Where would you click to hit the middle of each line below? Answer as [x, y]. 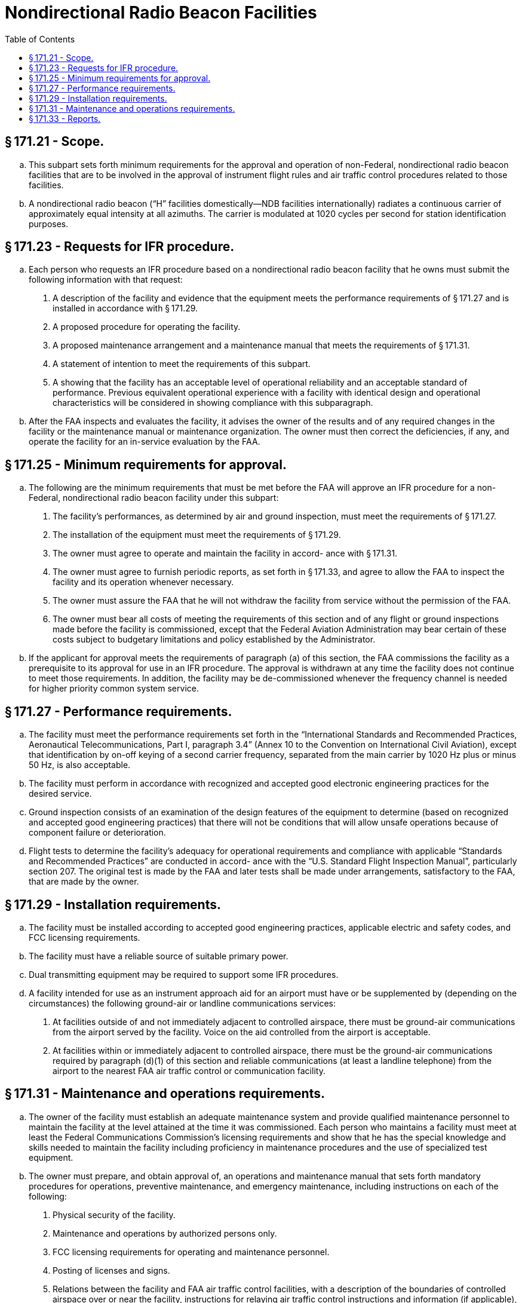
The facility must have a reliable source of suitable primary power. [159, 956]
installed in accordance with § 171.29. [125, 308]
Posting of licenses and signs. [111, 1270]
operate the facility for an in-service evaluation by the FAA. [145, 442]
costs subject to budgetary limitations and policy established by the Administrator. [214, 640]
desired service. [60, 794]
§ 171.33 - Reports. [65, 118]
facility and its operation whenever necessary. [143, 582]
